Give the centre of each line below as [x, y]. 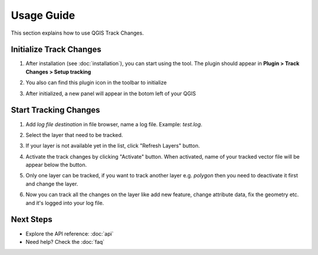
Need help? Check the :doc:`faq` [65, 241]
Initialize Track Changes [56, 50]
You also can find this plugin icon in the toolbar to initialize [96, 83]
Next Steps [32, 219]
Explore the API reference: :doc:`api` [70, 234]
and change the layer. [52, 184]
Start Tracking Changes [55, 110]
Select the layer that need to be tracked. [74, 135]
